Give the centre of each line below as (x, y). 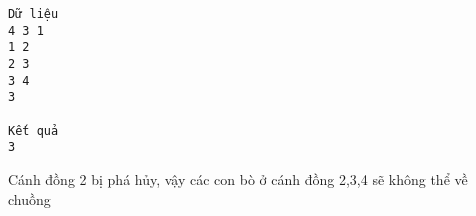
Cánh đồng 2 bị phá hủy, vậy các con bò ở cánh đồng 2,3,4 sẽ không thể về (238, 178)
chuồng (29, 198)
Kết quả (33, 130)
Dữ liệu (33, 14)
